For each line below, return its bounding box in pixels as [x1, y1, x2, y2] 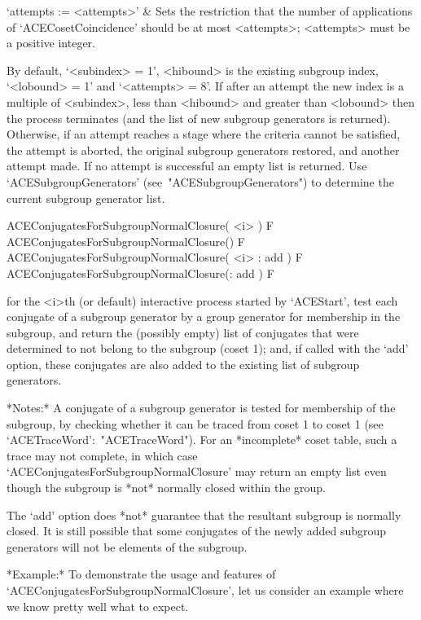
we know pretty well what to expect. [7, 597, 189, 614]
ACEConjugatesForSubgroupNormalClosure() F [7, 232, 246, 249]
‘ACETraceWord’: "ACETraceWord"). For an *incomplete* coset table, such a [7, 431, 397, 448]
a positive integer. [7, 34, 96, 51]
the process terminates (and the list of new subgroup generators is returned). [7, 109, 391, 126]
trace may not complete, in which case [7, 446, 198, 464]
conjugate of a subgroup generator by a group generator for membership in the [7, 308, 401, 325]
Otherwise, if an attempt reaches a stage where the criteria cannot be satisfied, [7, 125, 401, 143]
